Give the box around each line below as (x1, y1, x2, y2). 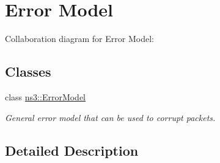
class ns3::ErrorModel (5, 90, 86, 103)
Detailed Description (5, 140, 139, 159)
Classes (5, 62, 51, 81)
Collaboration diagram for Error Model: (5, 32, 154, 45)
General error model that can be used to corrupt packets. (5, 111, 216, 123)
